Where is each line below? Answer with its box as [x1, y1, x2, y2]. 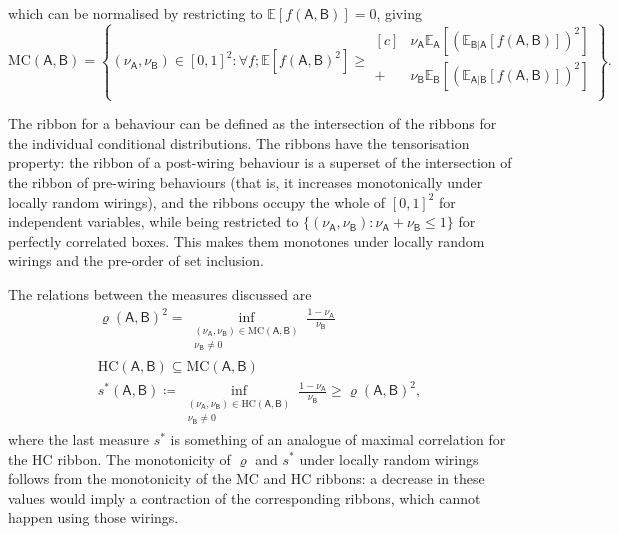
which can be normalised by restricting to [8, 3, 263, 23]
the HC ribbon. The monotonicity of [8, 448, 231, 469]
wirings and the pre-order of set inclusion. [8, 250, 264, 271]
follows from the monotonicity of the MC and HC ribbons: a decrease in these [8, 468, 485, 489]
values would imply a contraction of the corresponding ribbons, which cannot [8, 487, 481, 508]
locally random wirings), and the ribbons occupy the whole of [8, 191, 386, 212]
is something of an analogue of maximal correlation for [170, 428, 506, 449]
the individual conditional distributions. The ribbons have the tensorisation [8, 132, 470, 153]
